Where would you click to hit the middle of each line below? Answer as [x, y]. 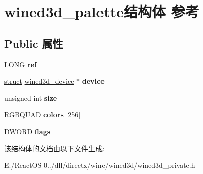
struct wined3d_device [39, 81]
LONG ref [20, 64]
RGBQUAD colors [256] [42, 115]
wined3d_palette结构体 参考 [102, 11]
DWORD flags [27, 131]
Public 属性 [34, 43]
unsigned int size [31, 98]
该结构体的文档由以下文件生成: [54, 148]
